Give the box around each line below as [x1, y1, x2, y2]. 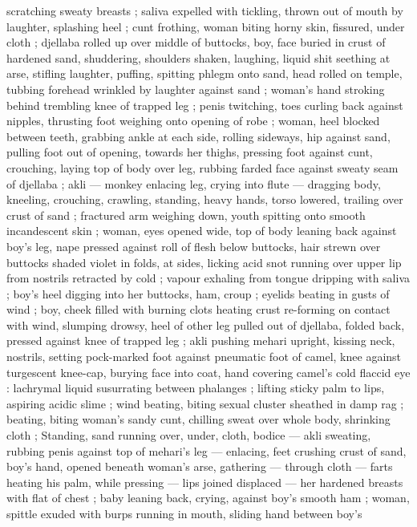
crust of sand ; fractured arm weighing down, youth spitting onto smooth [6, 206, 366, 223]
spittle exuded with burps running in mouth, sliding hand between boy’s [6, 505, 362, 521]
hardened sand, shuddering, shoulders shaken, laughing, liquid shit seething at [6, 49, 391, 66]
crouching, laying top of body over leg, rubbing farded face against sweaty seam [6, 159, 399, 176]
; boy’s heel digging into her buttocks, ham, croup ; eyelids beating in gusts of [6, 285, 390, 302]
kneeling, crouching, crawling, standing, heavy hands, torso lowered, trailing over [6, 191, 403, 208]
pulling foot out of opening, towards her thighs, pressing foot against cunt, [6, 144, 373, 160]
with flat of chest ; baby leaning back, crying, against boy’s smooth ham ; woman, [6, 489, 410, 506]
